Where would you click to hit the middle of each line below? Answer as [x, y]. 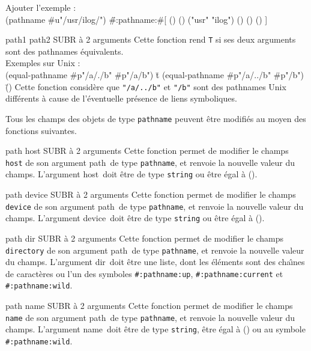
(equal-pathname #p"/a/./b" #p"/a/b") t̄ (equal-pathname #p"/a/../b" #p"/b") [155, 75]
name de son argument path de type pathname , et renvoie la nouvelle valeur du [150, 317]
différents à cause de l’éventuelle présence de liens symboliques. [121, 98]
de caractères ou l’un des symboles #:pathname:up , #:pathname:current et [144, 273]
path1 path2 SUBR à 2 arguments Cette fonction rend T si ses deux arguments [151, 39]
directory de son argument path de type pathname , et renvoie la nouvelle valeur [155, 250]
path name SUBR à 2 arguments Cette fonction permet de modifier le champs [149, 306]
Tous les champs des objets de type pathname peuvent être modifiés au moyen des [156, 118]
